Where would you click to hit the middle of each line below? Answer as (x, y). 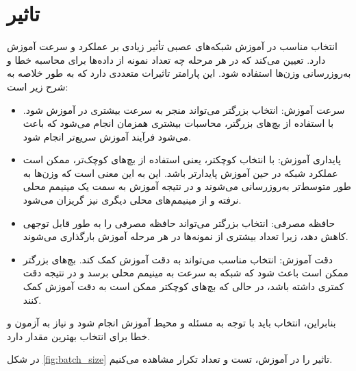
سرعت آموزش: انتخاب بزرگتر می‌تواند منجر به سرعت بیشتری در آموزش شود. (184, 109)
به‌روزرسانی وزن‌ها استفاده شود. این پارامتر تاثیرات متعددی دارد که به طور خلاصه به (179, 73)
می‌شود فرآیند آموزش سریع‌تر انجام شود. (107, 136)
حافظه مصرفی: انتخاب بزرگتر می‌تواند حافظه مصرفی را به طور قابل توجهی (179, 223)
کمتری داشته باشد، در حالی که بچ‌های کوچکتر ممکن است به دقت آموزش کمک (183, 286)
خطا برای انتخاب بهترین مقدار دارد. (79, 336)
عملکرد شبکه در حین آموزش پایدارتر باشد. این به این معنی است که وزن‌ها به (180, 172)
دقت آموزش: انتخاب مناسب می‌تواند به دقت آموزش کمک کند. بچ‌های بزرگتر (178, 259)
